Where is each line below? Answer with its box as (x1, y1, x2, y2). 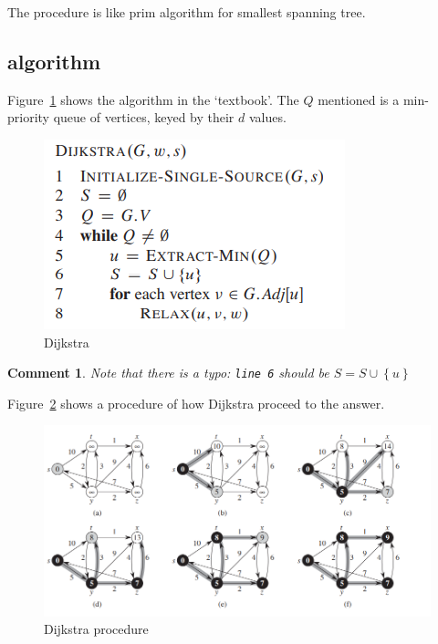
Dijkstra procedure (44, 619, 149, 639)
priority (7, 108, 49, 127)
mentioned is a (318, 89, 400, 109)
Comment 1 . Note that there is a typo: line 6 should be (7, 363, 329, 382)
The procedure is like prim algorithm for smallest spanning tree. (7, 3, 366, 21)
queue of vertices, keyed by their (53, 108, 235, 127)
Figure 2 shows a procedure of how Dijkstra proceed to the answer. (7, 393, 385, 412)
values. (248, 108, 287, 127)
